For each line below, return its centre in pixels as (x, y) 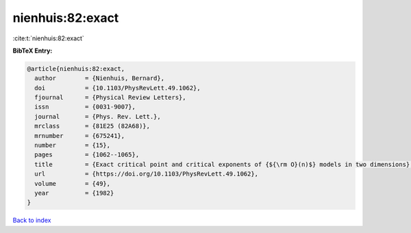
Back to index (32, 220)
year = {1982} (74, 193)
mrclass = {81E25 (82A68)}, (92, 126)
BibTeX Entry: (33, 51)
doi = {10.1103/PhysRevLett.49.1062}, (118, 88)
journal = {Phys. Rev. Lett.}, (98, 116)
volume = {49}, (73, 183)
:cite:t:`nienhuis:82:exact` (49, 38)
